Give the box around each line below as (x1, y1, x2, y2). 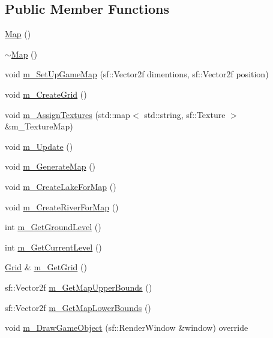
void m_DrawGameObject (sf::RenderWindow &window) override (5, 321, 248, 334)
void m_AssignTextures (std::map (5, 108, 130, 120)
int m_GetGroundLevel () (5, 221, 101, 233)
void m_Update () (5, 140, 73, 152)
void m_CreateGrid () (5, 87, 87, 100)
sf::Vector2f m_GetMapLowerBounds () (5, 301, 151, 313)
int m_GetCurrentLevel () (5, 240, 102, 253)
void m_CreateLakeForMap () (5, 180, 116, 192)
